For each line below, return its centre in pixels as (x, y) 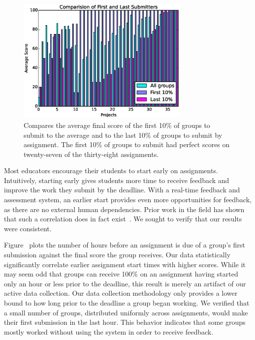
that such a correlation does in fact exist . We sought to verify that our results (123, 219)
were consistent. (28, 228)
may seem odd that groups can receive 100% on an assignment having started (121, 274)
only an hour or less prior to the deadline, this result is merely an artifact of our (125, 283)
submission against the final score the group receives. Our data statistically (117, 255)
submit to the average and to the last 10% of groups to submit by (123, 135)
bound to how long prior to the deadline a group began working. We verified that (127, 303)
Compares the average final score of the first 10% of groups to (117, 125)
